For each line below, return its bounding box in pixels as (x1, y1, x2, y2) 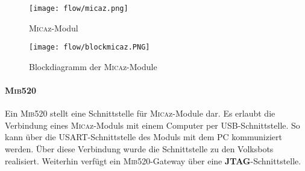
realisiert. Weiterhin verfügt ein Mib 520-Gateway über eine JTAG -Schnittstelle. (5, 154, 301, 167)
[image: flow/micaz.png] (29, 4, 128, 13)
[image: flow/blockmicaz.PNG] (29, 43, 150, 52)
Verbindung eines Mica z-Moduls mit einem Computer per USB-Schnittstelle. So (5, 118, 300, 131)
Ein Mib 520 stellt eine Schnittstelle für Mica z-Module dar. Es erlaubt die (5, 107, 275, 120)
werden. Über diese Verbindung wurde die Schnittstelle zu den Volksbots (5, 143, 274, 155)
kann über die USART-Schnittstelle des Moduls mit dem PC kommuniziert (5, 131, 282, 143)
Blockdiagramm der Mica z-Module (29, 60, 157, 73)
